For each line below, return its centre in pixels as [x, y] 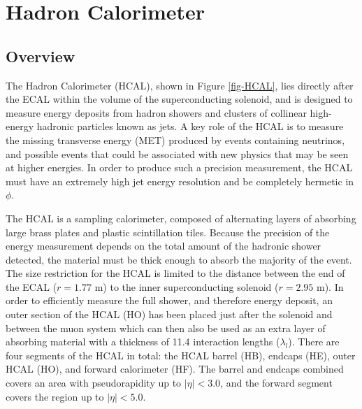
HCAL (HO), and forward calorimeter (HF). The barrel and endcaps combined [175, 369]
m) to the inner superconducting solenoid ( [187, 286]
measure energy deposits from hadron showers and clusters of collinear [156, 112]
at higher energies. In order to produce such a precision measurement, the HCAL [179, 167]
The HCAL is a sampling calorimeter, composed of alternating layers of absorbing [181, 218]
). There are [314, 342]
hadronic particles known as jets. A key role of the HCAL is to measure [190, 126]
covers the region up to [55, 396]
